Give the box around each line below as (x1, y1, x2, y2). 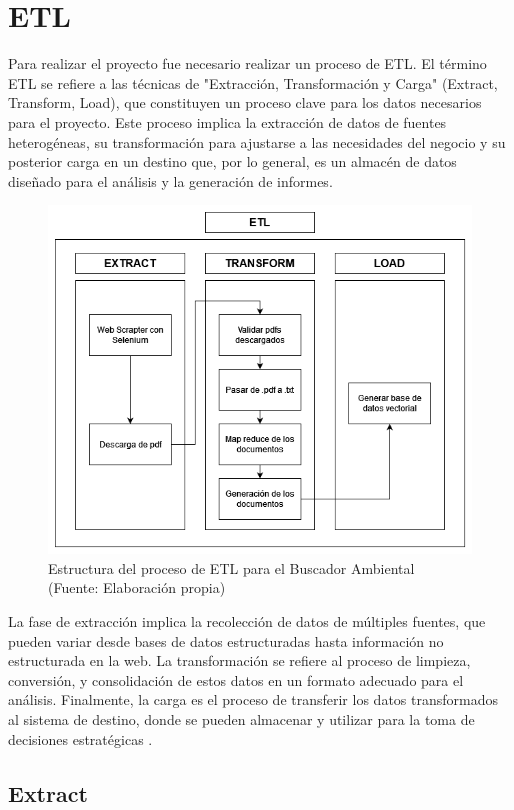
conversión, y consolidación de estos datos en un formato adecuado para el (8, 669, 464, 690)
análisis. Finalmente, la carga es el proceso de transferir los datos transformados (8, 689, 498, 710)
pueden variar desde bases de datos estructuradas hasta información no (8, 630, 444, 651)
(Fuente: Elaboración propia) (48, 577, 226, 598)
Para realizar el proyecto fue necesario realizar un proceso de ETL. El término (8, 53, 487, 74)
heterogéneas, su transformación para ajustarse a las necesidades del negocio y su (8, 131, 506, 152)
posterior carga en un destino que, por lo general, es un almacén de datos (8, 151, 457, 172)
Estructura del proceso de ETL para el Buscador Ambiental (48, 557, 415, 578)
